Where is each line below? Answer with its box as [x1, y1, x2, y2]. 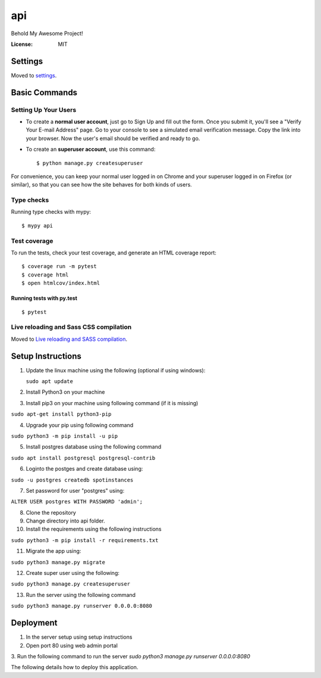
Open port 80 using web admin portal [26, 642, 118, 649]
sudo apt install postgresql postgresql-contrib [11, 455, 156, 461]
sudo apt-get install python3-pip [11, 411, 112, 418]
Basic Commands [11, 87, 77, 98]
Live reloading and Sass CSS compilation [11, 323, 132, 331]
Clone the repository [26, 509, 77, 516]
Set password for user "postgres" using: [26, 487, 125, 494]
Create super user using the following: [26, 570, 120, 577]
